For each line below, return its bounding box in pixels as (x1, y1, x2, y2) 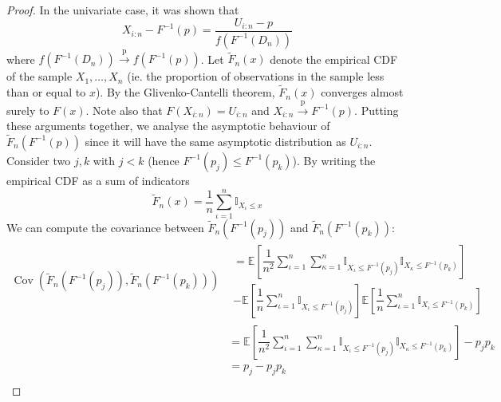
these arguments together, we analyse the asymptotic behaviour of (6, 117, 330, 134)
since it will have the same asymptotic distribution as (85, 132, 346, 149)
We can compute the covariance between (6, 219, 204, 235)
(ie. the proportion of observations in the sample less (127, 68, 385, 85)
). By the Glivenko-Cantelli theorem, (95, 84, 275, 100)
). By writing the (292, 152, 376, 168)
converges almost (321, 84, 404, 100)
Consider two (6, 152, 71, 168)
